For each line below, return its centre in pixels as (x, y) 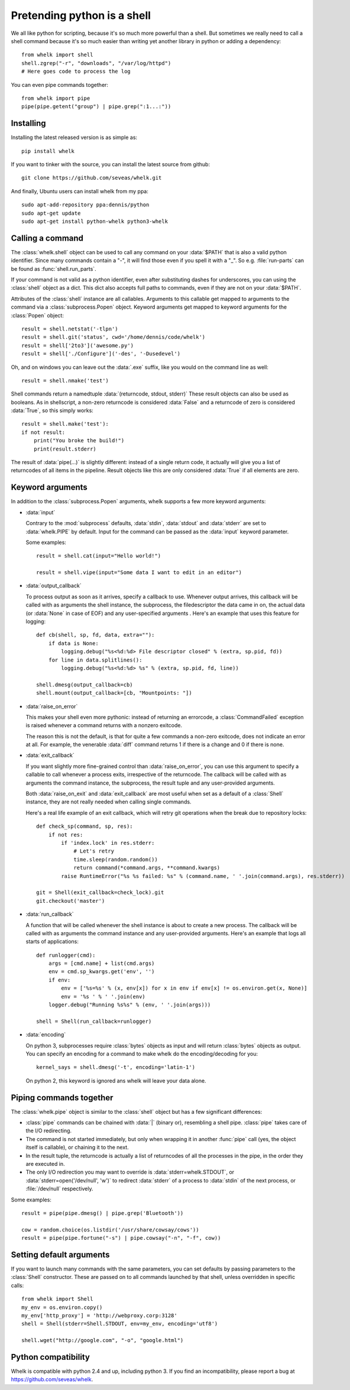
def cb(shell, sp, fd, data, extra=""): (95, 635)
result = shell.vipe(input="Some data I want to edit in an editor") (139, 573)
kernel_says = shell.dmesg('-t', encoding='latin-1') (116, 1067)
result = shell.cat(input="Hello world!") (99, 556)
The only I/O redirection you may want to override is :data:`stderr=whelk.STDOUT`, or (130, 1172)
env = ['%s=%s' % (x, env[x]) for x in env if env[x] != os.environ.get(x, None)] (184, 988)
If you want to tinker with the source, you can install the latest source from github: (110, 164)
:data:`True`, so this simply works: (52, 410)
